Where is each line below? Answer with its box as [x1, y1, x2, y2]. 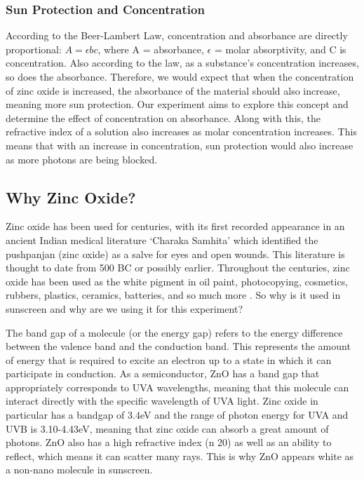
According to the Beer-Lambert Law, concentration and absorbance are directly [6, 28, 348, 43]
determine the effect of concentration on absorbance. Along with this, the [6, 110, 321, 125]
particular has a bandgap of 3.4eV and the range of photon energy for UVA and [6, 407, 349, 422]
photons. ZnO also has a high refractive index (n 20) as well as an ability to [6, 435, 332, 450]
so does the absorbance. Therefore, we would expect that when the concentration [6, 69, 354, 83]
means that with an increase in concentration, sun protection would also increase [6, 137, 353, 152]
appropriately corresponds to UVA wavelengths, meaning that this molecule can [6, 379, 349, 394]
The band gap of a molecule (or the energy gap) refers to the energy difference [6, 325, 343, 339]
